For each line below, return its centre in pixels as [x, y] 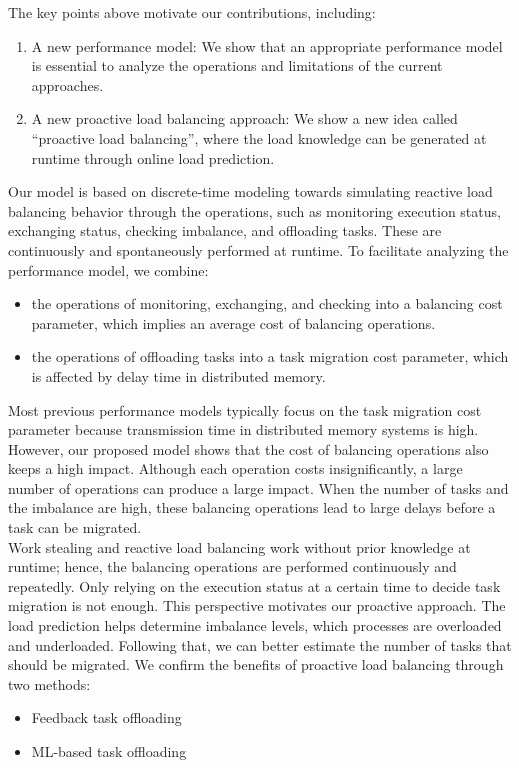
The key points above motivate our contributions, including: [192, 12]
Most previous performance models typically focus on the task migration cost [245, 409]
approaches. [67, 84]
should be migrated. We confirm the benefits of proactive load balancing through [256, 664]
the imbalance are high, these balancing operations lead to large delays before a [252, 507]
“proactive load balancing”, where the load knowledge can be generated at [259, 137]
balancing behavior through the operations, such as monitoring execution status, [254, 210]
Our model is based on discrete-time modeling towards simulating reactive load [250, 191]
